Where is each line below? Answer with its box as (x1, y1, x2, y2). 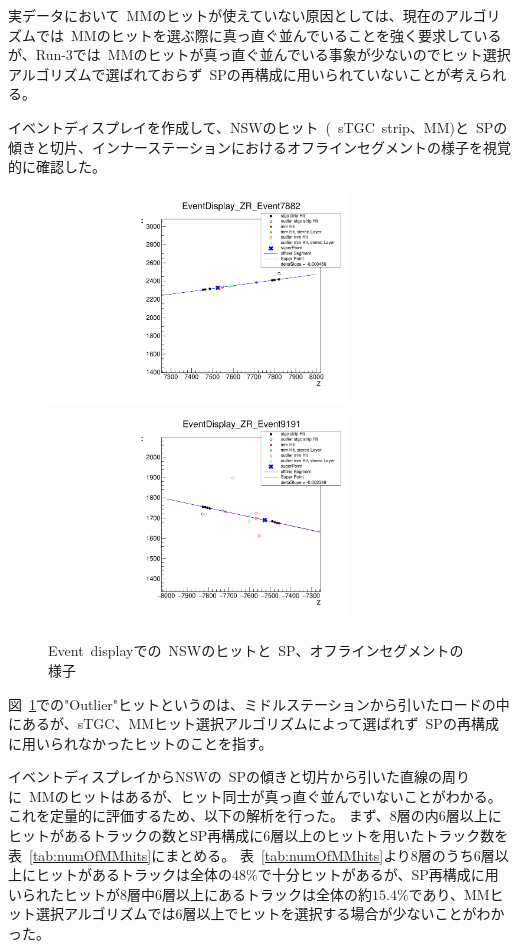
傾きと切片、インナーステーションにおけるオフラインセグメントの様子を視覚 (8, 136, 512, 157)
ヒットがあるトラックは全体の (35, 864, 232, 885)
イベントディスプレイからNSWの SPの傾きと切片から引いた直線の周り (8, 766, 471, 787)
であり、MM (408, 883, 490, 904)
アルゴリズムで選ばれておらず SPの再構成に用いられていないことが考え (8, 63, 479, 84)
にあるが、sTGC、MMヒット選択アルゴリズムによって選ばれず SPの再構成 (8, 713, 499, 734)
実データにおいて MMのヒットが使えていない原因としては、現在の (8, 5, 445, 25)
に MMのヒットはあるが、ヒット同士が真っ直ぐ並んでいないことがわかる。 (8, 785, 502, 806)
